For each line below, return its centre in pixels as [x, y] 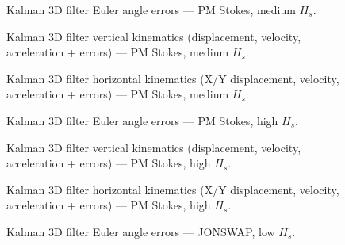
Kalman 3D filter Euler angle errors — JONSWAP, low [141, 231]
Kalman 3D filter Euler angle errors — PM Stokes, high [142, 120]
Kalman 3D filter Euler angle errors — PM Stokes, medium [151, 10]
